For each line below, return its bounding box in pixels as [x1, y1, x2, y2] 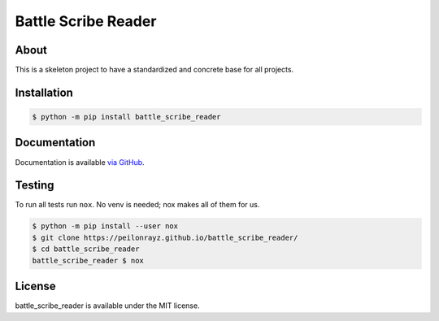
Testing [15, 179, 54, 193]
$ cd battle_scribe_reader [32, 245, 140, 254]
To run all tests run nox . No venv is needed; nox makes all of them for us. [15, 200, 260, 210]
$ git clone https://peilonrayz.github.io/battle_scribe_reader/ [32, 232, 298, 242]
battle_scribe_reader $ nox [32, 256, 144, 265]
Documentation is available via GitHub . [15, 157, 146, 167]
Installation [15, 85, 73, 99]
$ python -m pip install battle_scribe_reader [32, 112, 221, 122]
